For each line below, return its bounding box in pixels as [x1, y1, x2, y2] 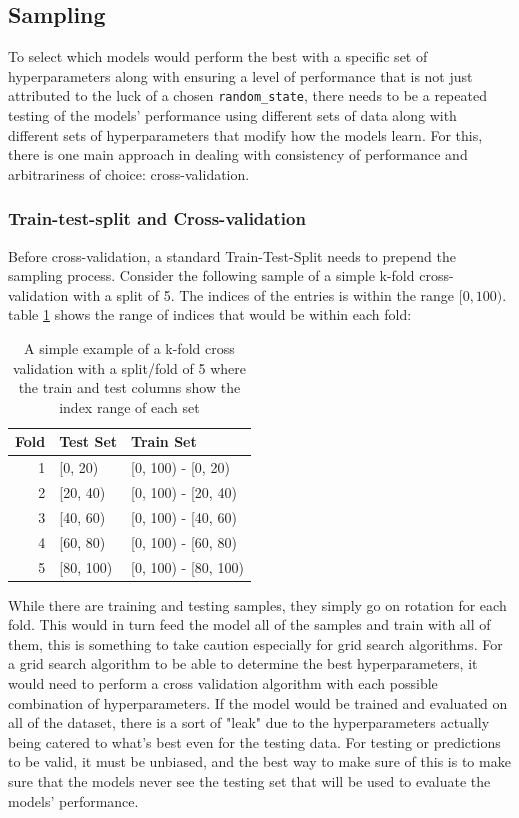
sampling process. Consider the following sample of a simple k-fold [8, 265, 415, 286]
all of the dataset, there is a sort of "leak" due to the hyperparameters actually [8, 712, 490, 733]
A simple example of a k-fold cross [24, 338, 235, 359]
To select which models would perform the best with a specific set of [8, 46, 428, 67]
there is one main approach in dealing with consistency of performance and [8, 144, 468, 165]
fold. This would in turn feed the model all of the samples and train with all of [8, 614, 491, 635]
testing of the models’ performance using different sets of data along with [8, 105, 457, 126]
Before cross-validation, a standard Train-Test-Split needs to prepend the [8, 245, 457, 266]
